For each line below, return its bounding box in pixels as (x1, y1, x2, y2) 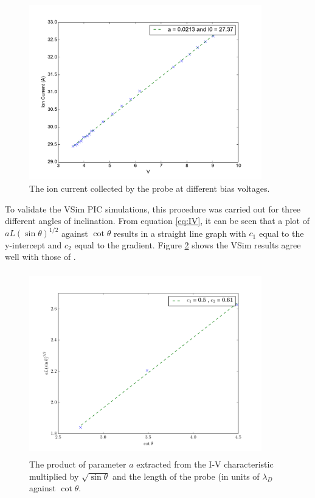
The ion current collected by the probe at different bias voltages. (29, 181, 270, 194)
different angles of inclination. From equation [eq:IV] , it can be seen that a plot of (5, 214, 310, 227)
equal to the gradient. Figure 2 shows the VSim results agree (74, 238, 301, 251)
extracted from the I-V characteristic (136, 457, 274, 470)
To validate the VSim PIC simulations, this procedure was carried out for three (5, 202, 301, 215)
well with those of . (5, 250, 76, 263)
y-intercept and (5, 238, 62, 251)
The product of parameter (29, 457, 126, 470)
